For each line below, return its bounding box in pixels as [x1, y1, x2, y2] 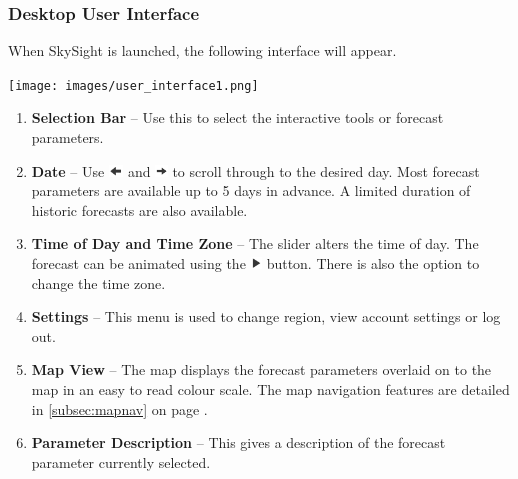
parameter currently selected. [31, 451, 211, 472]
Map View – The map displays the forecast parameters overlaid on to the [31, 359, 492, 380]
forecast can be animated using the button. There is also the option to [31, 253, 480, 274]
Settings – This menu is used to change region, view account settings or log [31, 306, 501, 327]
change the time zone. [31, 272, 166, 293]
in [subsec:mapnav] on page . [31, 398, 208, 419]
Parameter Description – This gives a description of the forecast [31, 432, 446, 453]
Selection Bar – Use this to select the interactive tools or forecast [31, 107, 444, 128]
